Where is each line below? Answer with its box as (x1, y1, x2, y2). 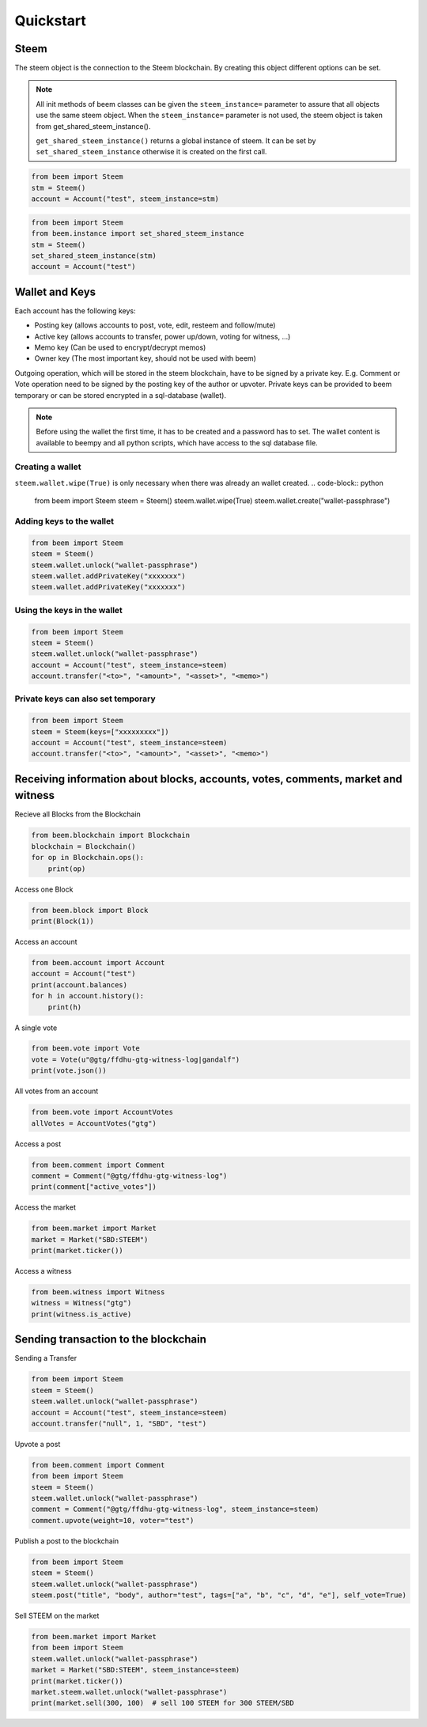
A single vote (14, 1023, 58, 1032)
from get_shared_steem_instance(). (36, 121, 151, 131)
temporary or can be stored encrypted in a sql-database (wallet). (14, 390, 227, 400)
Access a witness (14, 1267, 72, 1276)
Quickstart (14, 12, 87, 29)
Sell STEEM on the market (14, 1611, 100, 1620)
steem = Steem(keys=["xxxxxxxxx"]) (31, 727, 169, 736)
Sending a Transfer (14, 1354, 77, 1363)
